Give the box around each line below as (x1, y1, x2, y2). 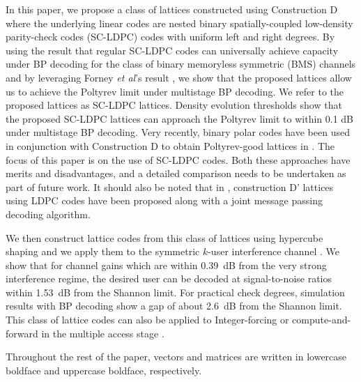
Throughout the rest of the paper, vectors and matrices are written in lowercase (6, 349, 347, 364)
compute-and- (292, 312, 351, 327)
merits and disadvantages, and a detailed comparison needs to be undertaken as (6, 166, 346, 181)
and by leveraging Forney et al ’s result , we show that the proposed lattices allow (6, 70, 352, 84)
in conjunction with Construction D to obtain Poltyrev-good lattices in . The (6, 138, 335, 153)
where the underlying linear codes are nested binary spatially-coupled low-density (6, 15, 353, 30)
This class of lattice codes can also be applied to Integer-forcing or (6, 312, 289, 327)
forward (6, 326, 38, 340)
